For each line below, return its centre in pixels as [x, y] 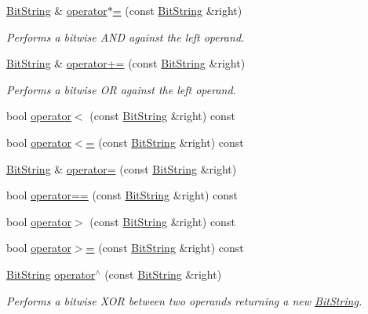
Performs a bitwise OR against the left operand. [121, 89]
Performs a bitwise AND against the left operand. [126, 37]
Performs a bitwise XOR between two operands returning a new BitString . [184, 300]
